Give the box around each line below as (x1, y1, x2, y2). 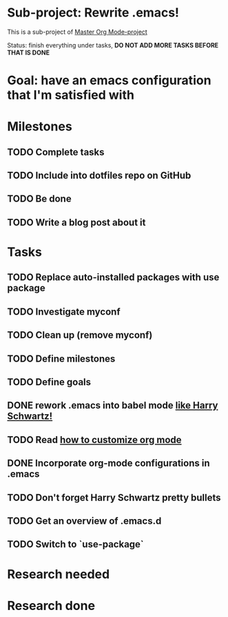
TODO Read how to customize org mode (7, 433, 182, 446)
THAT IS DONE (7, 48, 50, 57)
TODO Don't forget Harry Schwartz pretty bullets (7, 491, 222, 503)
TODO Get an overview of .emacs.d (7, 515, 162, 527)
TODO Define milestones (7, 353, 116, 364)
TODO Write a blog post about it (7, 216, 146, 228)
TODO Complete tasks (7, 146, 105, 158)
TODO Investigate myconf (7, 306, 121, 317)
